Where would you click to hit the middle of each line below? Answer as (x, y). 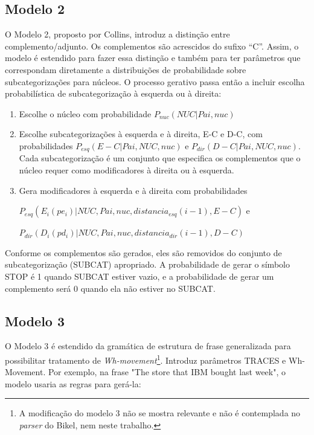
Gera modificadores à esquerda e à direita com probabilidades (133, 190)
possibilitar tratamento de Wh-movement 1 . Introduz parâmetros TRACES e (146, 359)
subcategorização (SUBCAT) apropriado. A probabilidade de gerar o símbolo (147, 264)
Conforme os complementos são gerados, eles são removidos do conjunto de (143, 252)
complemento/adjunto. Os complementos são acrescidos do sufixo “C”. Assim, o (152, 46)
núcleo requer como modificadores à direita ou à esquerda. (127, 170)
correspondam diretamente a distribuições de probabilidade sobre (126, 69)
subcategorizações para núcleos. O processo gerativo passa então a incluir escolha (155, 81)
